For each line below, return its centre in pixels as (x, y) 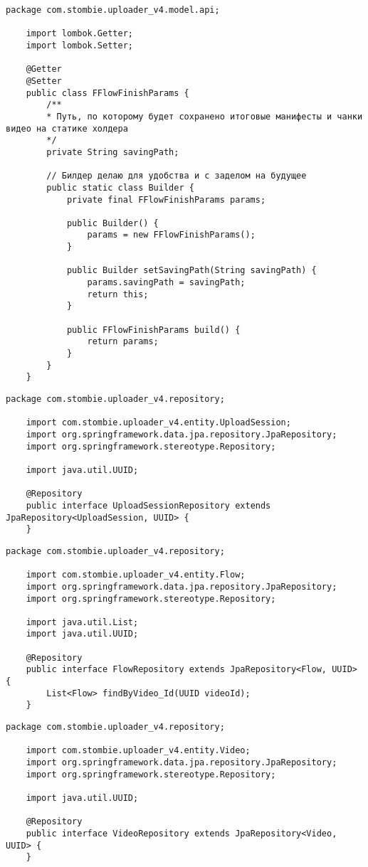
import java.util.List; (82, 622)
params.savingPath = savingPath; (166, 283)
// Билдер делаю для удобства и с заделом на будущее (177, 176)
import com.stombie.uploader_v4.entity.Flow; (136, 575)
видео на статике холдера (67, 128)
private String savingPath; (113, 152)
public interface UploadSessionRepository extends (148, 505)
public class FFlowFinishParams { (107, 93)
